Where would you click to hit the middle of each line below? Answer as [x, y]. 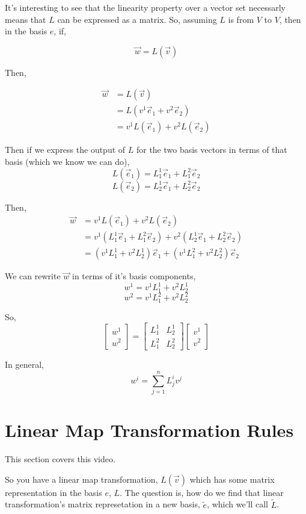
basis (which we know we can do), [67, 162]
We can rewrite [33, 276]
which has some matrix [232, 479]
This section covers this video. [60, 459]
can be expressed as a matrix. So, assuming [137, 19]
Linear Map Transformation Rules [149, 430]
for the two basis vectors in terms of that [212, 150]
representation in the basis [54, 492]
